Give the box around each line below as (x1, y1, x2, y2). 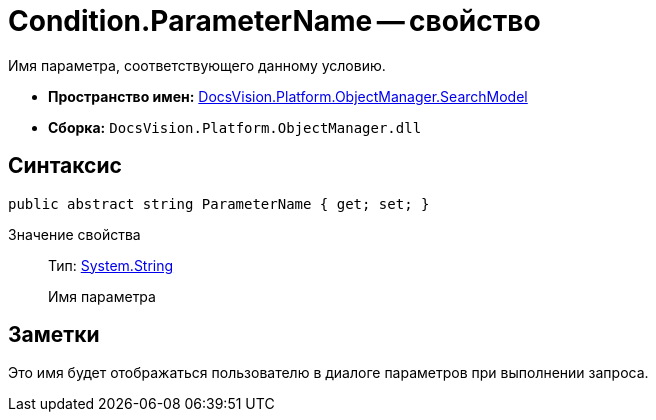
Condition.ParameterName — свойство (8, 4, 541, 38)
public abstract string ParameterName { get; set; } (8, 195, 430, 212)
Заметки (8, 322, 100, 348)
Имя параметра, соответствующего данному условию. (8, 56, 386, 74)
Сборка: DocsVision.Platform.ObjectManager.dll (48, 118, 422, 136)
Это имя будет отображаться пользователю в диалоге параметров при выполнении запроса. (8, 364, 649, 382)
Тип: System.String (48, 256, 174, 274)
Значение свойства (8, 225, 141, 243)
